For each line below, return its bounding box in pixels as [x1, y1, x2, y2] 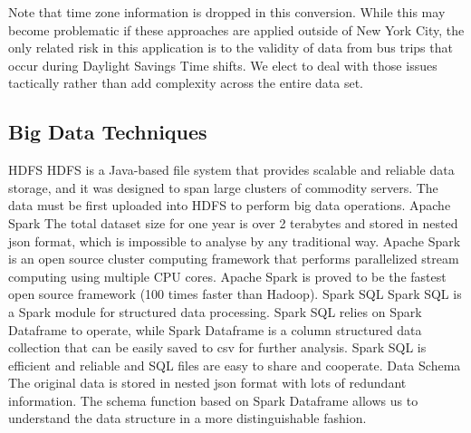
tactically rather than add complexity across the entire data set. [8, 73, 363, 92]
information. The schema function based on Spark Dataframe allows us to [8, 390, 418, 409]
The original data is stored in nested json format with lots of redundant [8, 373, 407, 392]
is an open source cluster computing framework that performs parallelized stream [8, 249, 459, 268]
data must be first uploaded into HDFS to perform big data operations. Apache [8, 196, 451, 215]
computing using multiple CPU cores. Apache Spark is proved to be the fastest [8, 266, 447, 285]
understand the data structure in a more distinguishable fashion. [8, 409, 367, 428]
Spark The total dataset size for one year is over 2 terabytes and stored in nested [8, 213, 458, 232]
